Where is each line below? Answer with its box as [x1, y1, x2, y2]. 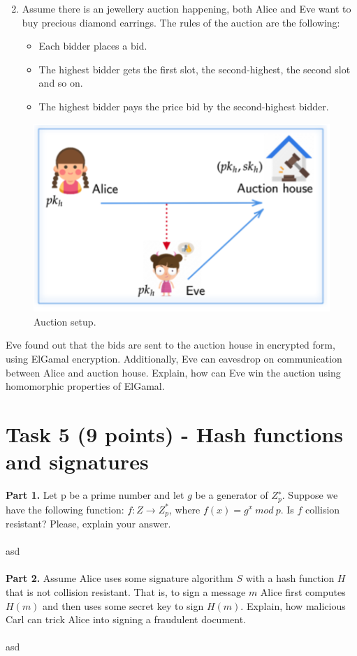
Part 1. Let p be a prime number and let [6, 488, 184, 502]
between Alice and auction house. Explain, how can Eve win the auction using [6, 365, 341, 379]
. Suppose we [282, 488, 338, 502]
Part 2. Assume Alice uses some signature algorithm [6, 571, 233, 585]
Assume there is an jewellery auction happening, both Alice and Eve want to [22, 1, 351, 15]
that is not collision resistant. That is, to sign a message [6, 584, 246, 599]
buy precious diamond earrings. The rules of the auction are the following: [22, 15, 340, 29]
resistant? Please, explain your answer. [6, 516, 171, 530]
